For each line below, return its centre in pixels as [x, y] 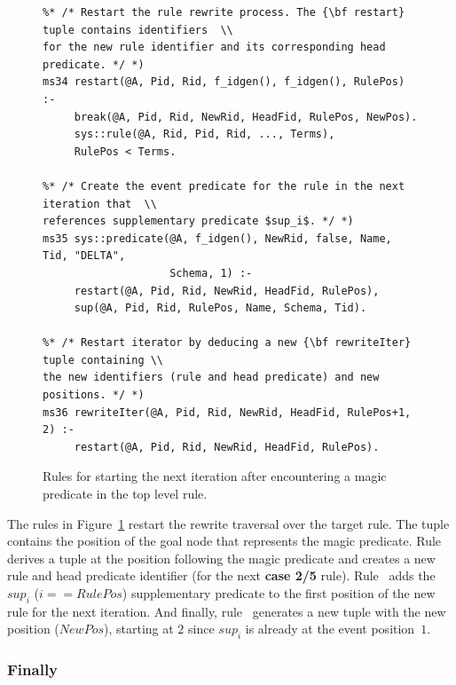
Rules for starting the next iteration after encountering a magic [215, 476]
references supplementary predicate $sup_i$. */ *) [198, 221]
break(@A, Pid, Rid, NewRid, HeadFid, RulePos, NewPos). [246, 117]
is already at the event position [330, 629]
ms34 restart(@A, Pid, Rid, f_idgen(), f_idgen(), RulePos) [224, 82]
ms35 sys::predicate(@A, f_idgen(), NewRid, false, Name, [217, 238]
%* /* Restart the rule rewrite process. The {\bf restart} [224, 12]
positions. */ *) [94, 395]
